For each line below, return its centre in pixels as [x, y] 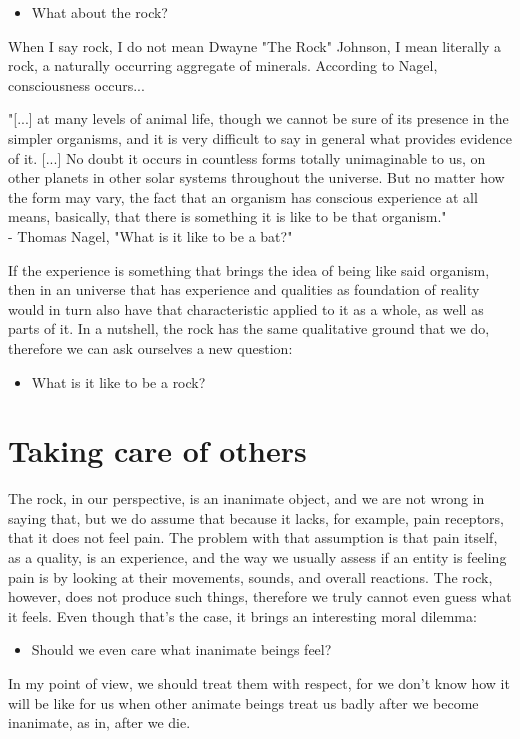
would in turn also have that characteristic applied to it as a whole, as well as [246, 308]
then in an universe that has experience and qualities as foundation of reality [244, 289]
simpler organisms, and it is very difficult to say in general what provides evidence [260, 137]
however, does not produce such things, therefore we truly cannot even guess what [260, 596]
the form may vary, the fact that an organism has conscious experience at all [243, 196]
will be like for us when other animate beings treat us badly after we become [243, 702]
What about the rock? [99, 12]
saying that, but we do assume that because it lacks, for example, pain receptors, [256, 517]
